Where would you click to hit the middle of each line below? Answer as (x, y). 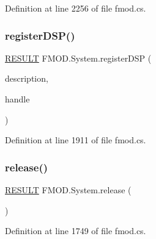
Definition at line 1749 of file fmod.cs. (76, 231)
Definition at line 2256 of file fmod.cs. (76, 8)
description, (27, 78)
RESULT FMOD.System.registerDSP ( (78, 58)
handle (17, 99)
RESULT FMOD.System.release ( (68, 190)
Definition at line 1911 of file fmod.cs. (76, 140)
